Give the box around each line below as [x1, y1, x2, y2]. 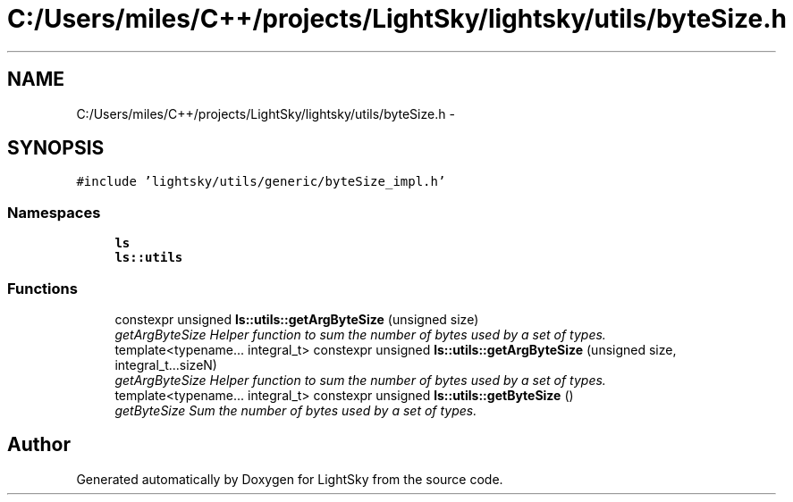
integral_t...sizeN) [114, 356, 217, 372]
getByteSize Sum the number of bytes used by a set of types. [114, 402, 477, 418]
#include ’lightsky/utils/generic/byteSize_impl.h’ [76, 174, 446, 189]
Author [7, 433, 71, 456]
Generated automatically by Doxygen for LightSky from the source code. [76, 471, 503, 487]
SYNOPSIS [7, 137, 105, 160]
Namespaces [7, 203, 101, 222]
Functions [7, 279, 78, 297]
